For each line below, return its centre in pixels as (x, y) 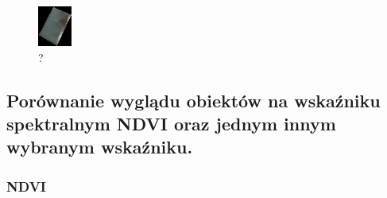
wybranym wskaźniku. (100, 147)
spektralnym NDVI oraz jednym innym (171, 123)
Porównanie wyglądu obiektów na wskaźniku (193, 100)
